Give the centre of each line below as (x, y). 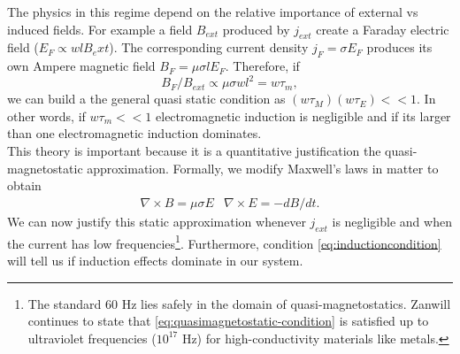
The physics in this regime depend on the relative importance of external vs (213, 12)
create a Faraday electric (383, 29)
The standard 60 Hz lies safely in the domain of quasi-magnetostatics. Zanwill (239, 303)
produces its (399, 47)
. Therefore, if (262, 66)
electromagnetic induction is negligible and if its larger (303, 115)
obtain (24, 185)
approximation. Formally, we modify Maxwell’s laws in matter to (263, 168)
